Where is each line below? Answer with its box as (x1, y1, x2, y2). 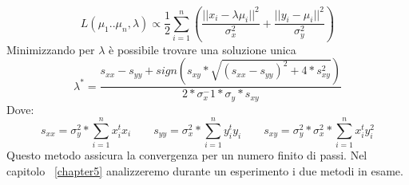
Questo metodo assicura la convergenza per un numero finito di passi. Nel (6, 147, 367, 163)
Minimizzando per (6, 41, 95, 57)
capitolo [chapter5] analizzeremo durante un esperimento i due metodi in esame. (6, 162, 403, 179)
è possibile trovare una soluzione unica (109, 41, 296, 57)
